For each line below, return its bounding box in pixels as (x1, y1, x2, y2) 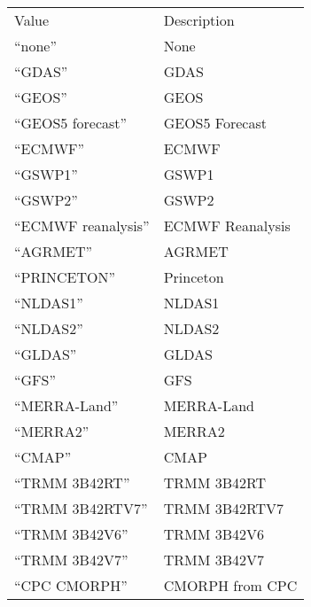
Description (163, 10, 235, 30)
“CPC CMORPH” (14, 575, 128, 595)
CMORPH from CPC (163, 575, 298, 595)
